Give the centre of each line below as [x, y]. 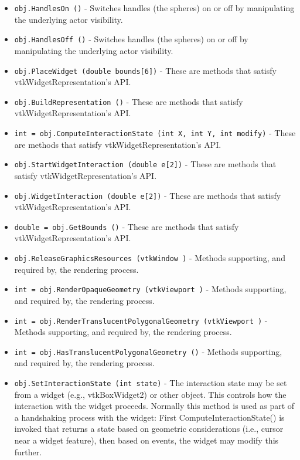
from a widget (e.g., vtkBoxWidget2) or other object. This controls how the [150, 394]
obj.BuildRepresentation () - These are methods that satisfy [129, 101]
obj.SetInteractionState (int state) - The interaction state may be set [151, 383]
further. [28, 451]
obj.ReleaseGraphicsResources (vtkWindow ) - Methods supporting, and [150, 258]
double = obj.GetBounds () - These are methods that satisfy [127, 226]
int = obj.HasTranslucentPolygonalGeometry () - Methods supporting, [148, 351]
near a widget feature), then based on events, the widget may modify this [146, 440]
